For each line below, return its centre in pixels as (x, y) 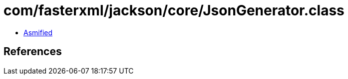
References (33, 52)
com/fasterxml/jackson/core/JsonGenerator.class (174, 10)
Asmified (38, 32)
